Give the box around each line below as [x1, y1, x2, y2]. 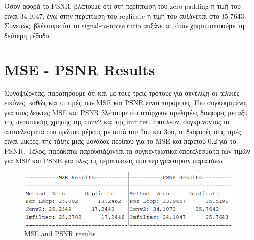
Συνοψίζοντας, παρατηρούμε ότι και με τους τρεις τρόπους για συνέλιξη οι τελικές [4, 87, 240, 98]
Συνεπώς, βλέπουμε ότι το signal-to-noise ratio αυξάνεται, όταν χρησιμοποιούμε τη [4, 20, 245, 31]
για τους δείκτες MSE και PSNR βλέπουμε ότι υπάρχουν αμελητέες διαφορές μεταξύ [4, 107, 248, 117]
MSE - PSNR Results [4, 59, 155, 79]
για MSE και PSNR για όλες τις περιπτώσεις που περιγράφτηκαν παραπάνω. [4, 155, 224, 165]
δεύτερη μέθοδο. [4, 30, 51, 40]
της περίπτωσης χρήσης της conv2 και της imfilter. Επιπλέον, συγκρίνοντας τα [4, 117, 230, 127]
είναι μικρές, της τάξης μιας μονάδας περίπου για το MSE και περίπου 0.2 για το [4, 136, 236, 146]
